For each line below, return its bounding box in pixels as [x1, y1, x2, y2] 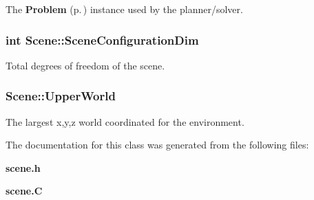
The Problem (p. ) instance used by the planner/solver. [6, 2, 243, 16]
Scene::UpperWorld [6, 87, 116, 104]
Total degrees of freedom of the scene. [6, 58, 165, 72]
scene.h [6, 160, 41, 175]
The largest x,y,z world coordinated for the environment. [6, 114, 244, 129]
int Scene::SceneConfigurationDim [6, 31, 199, 48]
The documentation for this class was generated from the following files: [6, 137, 309, 152]
